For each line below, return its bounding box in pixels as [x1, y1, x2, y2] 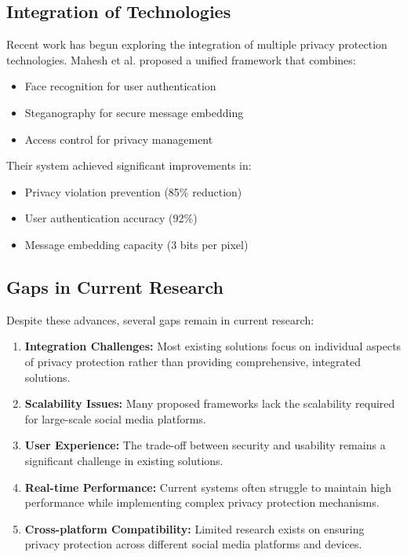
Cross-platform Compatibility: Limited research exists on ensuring [24, 520, 365, 537]
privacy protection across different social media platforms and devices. [24, 536, 362, 552]
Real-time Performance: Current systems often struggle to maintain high [24, 478, 392, 495]
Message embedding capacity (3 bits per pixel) [24, 236, 249, 252]
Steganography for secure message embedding [24, 104, 244, 120]
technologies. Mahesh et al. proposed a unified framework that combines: [6, 51, 356, 68]
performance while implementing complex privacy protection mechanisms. [24, 494, 380, 511]
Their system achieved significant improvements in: [6, 157, 252, 174]
